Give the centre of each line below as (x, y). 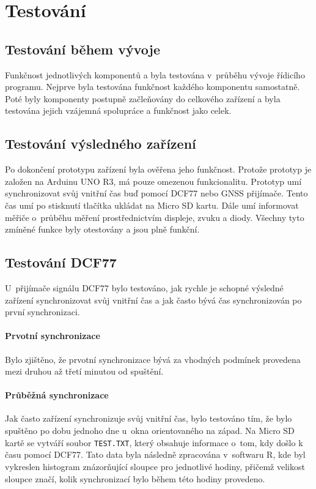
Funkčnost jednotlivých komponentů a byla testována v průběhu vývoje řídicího (155, 74)
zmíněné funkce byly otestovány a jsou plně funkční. (102, 229)
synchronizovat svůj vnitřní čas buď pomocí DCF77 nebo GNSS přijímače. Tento (156, 193)
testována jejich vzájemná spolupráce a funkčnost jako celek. (118, 110)
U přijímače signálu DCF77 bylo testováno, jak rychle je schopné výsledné (144, 287)
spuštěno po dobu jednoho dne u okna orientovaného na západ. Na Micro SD (150, 431)
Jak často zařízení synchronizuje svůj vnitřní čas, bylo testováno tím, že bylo (149, 418)
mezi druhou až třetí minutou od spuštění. (84, 371)
